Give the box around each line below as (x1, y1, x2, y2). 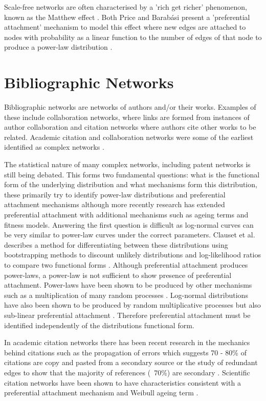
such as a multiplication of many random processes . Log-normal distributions (4, 289, 248, 300)
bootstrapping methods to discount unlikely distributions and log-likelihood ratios (4, 249, 261, 260)
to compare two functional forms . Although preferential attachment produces (4, 259, 248, 270)
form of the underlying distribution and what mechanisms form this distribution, (4, 179, 257, 190)
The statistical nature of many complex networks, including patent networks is (4, 159, 251, 170)
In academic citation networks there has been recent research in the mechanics (4, 337, 250, 348)
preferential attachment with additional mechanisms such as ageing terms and (4, 209, 249, 220)
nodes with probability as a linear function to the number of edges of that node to (4, 31, 262, 42)
